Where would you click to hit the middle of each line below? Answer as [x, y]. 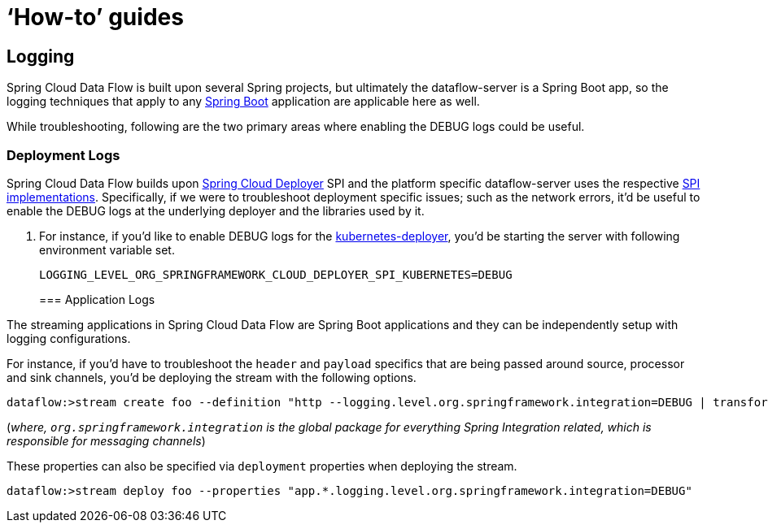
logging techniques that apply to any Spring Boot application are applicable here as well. [243, 102]
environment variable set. [107, 249]
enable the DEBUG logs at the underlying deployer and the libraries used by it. [216, 210]
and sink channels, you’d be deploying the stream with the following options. [212, 377]
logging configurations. [69, 338]
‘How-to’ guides [95, 17]
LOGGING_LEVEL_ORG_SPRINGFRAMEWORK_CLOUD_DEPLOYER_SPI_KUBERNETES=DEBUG [276, 274]
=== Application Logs [97, 299]
